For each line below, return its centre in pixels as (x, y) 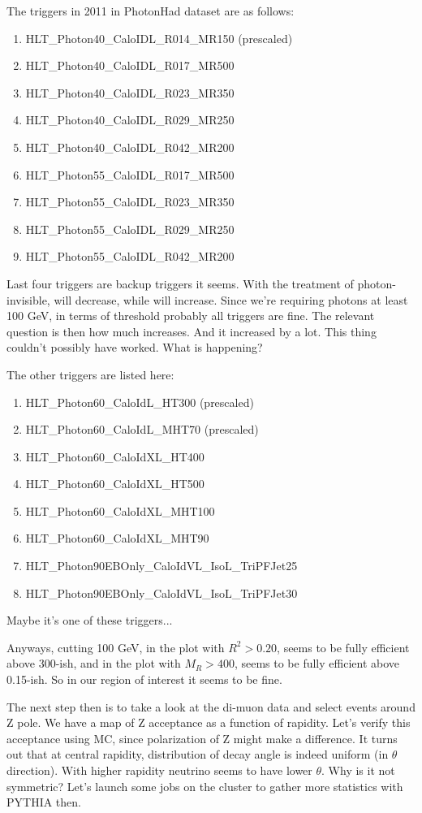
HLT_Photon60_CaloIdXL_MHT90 (117, 538)
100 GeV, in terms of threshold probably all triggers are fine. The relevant (191, 316)
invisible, (28, 299)
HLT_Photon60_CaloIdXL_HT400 (115, 456)
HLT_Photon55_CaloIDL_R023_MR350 (130, 202)
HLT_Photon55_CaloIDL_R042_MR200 (130, 256)
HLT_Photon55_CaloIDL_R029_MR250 (130, 229)
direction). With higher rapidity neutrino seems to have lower (159, 770)
